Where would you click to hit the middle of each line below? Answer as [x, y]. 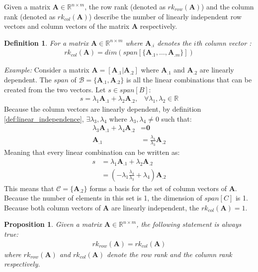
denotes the [174, 42]
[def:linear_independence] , [44, 118]
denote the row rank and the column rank [169, 254]
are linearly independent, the [155, 207]
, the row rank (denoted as [125, 6]
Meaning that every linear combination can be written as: [92, 152]
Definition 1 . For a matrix [46, 42]
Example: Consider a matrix [47, 70]
